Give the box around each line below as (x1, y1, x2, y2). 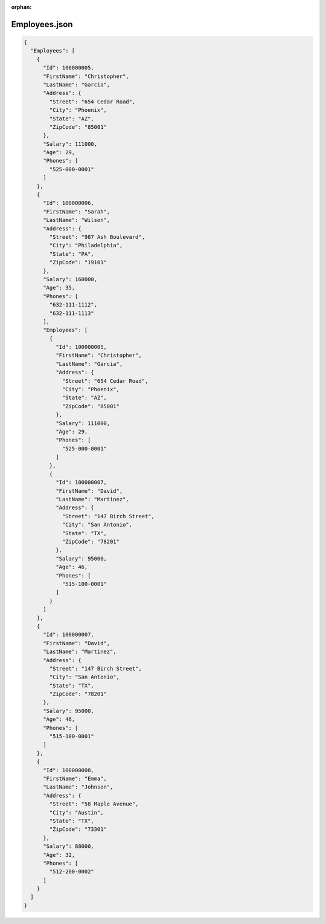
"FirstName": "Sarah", (43, 208, 110, 215)
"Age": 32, (43, 851, 75, 858)
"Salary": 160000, (43, 276, 98, 282)
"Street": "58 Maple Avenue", (49, 801, 139, 807)
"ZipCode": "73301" (49, 826, 107, 833)
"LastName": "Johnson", (43, 784, 113, 790)
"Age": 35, (43, 284, 75, 291)
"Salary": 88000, (43, 843, 95, 850)
